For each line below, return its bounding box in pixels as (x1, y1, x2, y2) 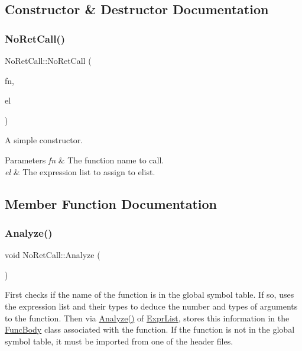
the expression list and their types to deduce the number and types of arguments (5, 300, 298, 312)
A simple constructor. (5, 134, 83, 146)
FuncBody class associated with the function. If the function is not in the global (5, 323, 295, 336)
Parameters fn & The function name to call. (5, 153, 164, 166)
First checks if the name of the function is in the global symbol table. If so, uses (5, 288, 294, 301)
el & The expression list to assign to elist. (5, 165, 155, 178)
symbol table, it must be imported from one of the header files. (5, 334, 233, 347)
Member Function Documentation (5, 194, 217, 212)
